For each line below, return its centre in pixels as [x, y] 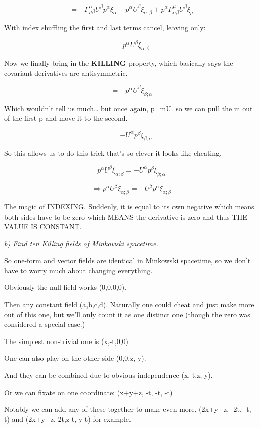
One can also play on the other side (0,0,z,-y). [75, 358]
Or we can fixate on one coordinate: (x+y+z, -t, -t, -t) [89, 392]
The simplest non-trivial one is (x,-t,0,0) [67, 341]
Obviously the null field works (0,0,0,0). [66, 287]
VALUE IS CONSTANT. [43, 226]
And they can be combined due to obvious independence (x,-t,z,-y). [109, 375]
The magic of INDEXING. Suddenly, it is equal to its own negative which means [129, 206]
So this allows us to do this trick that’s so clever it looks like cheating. [113, 153]
